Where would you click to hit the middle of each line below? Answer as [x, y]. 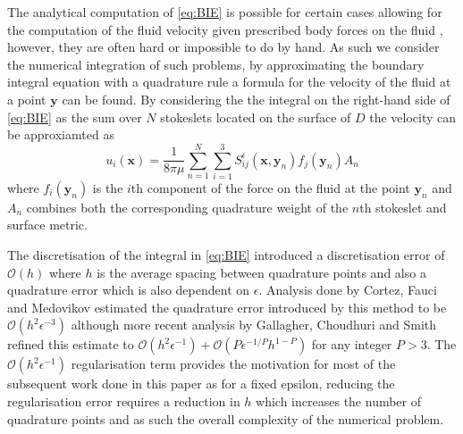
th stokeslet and [403, 207]
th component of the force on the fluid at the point [270, 187]
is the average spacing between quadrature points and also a [261, 272]
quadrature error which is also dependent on [129, 290]
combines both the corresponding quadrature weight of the [187, 207]
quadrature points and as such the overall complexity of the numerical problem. [226, 418]
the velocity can [413, 117]
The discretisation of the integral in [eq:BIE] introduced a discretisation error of [226, 255]
